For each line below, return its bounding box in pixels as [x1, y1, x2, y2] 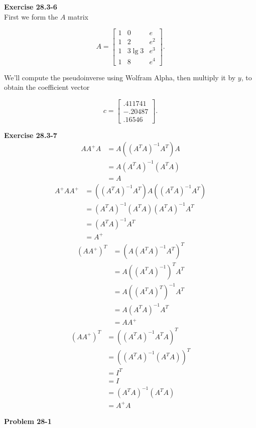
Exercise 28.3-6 [4, 2, 57, 12]
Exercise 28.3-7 [4, 129, 57, 140]
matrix [68, 11, 88, 22]
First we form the [4, 11, 58, 22]
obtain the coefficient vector [4, 82, 90, 92]
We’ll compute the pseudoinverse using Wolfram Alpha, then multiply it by [4, 72, 236, 82]
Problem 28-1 [4, 416, 52, 426]
